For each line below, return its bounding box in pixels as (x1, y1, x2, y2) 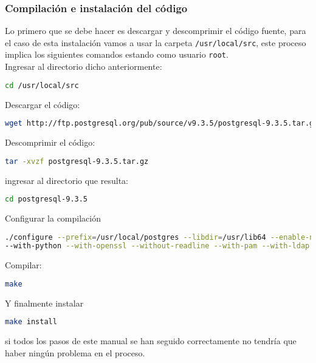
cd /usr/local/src (5, 81, 79, 90)
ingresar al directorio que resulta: (5, 174, 128, 186)
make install (5, 317, 57, 327)
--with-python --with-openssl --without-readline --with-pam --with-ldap (5, 242, 310, 251)
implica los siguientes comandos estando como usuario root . (5, 48, 228, 61)
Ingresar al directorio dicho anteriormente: (5, 60, 162, 73)
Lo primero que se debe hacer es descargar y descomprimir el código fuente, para (5, 24, 306, 37)
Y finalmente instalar (5, 296, 84, 309)
